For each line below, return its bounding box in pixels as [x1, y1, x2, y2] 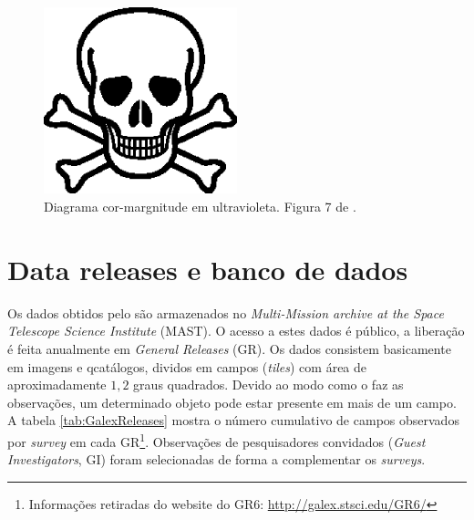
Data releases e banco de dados [7, 250, 408, 287]
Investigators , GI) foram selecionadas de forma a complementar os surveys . [7, 450, 426, 469]
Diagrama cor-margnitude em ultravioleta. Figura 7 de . [44, 197, 356, 216]
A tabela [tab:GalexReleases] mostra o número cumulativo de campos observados [7, 411, 459, 430]
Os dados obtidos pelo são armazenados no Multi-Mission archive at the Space [7, 303, 444, 322]
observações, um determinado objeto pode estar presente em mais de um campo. [7, 392, 457, 411]
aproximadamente [7, 375, 107, 394]
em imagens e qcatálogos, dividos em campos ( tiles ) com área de [7, 357, 367, 376]
